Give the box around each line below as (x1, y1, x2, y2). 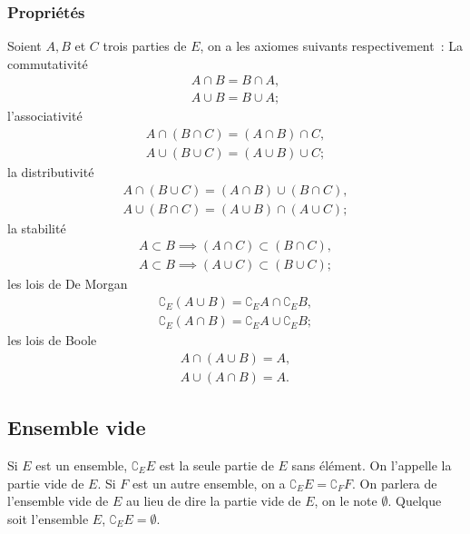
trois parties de (103, 36, 187, 55)
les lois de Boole (7, 331, 97, 350)
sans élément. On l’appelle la (291, 455, 452, 474)
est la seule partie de (159, 455, 274, 474)
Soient (7, 36, 42, 55)
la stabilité (7, 218, 66, 237)
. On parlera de (351, 473, 437, 492)
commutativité (7, 54, 88, 73)
